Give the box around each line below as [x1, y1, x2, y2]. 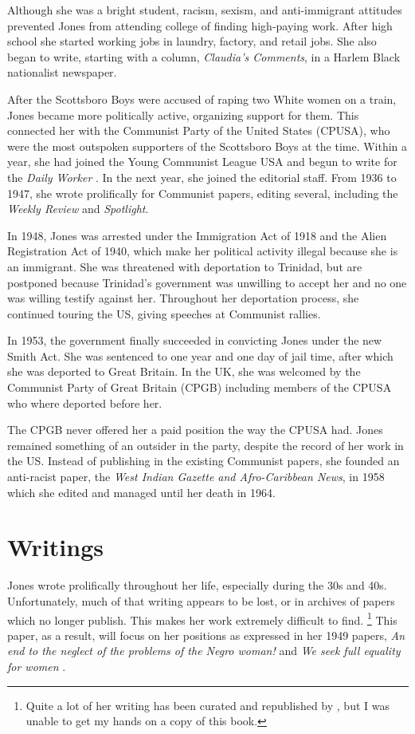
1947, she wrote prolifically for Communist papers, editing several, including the [7, 184, 398, 201]
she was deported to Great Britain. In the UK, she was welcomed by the [7, 363, 361, 380]
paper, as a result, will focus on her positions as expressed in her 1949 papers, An [7, 626, 405, 643]
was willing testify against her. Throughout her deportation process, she [7, 290, 359, 306]
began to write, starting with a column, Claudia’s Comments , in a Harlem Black [7, 48, 401, 65]
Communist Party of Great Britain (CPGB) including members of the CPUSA [7, 379, 392, 396]
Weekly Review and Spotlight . [7, 200, 149, 217]
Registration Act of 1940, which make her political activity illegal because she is [7, 243, 398, 259]
